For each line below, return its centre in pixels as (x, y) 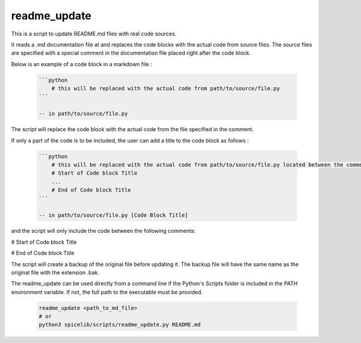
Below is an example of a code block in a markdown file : (82, 64)
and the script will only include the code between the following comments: (103, 231)
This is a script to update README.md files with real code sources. (94, 34)
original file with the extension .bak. (55, 272)
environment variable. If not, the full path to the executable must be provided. (107, 292)
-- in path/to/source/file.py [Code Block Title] (113, 215)
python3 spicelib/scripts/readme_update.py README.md (120, 325)
